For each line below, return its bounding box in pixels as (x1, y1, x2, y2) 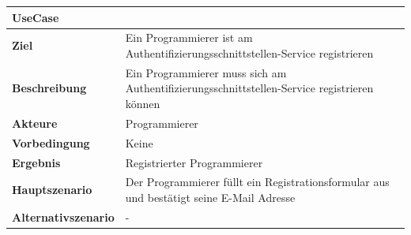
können (125, 95, 160, 111)
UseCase (12, 9, 59, 25)
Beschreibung (12, 80, 87, 96)
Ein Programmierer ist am (125, 29, 253, 46)
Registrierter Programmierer (125, 154, 263, 170)
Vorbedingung (12, 134, 90, 151)
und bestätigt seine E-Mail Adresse (125, 188, 296, 205)
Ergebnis (12, 154, 61, 170)
